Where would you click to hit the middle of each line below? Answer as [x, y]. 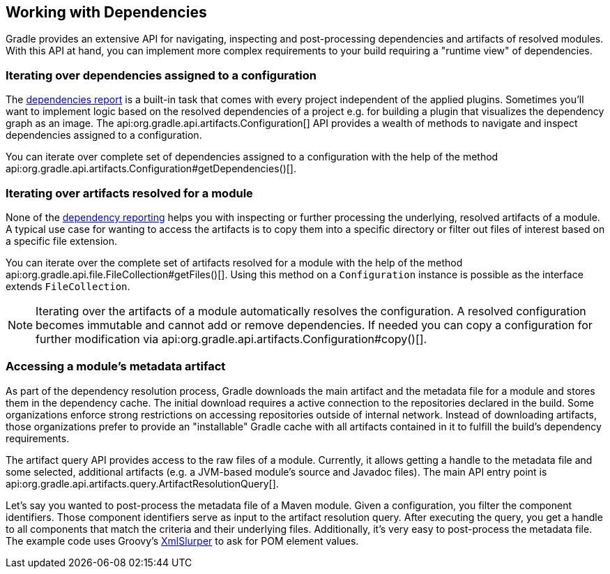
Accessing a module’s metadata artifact [116, 367]
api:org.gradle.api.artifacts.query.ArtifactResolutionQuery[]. [142, 483]
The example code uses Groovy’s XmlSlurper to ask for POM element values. [182, 541]
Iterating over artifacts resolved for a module [129, 193]
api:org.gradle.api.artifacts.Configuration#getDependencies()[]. [151, 169]
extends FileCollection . [68, 286]
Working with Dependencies [106, 12]
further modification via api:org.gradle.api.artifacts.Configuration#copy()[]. [231, 339]
